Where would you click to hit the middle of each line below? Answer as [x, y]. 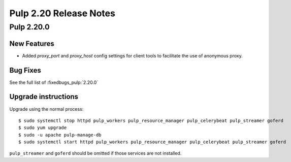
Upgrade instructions [44, 97]
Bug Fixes [25, 70]
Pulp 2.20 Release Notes [62, 13]
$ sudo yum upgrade [43, 128]
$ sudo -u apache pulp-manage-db [60, 135]
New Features [32, 43]
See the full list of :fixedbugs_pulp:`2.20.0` [54, 82]
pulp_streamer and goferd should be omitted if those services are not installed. [95, 153]
